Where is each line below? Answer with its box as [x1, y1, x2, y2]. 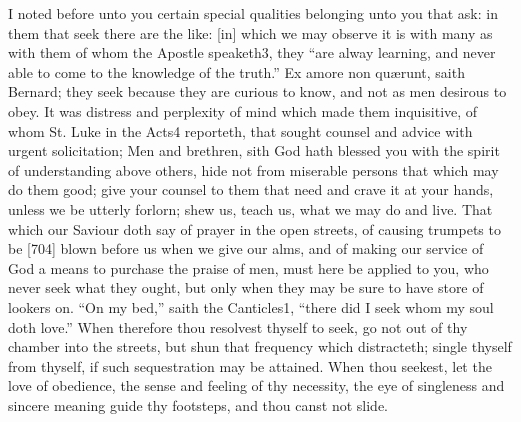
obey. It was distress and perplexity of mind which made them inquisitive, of [8, 100, 478, 121]
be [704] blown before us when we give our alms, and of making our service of [8, 238, 484, 259]
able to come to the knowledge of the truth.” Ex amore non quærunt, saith [8, 61, 465, 82]
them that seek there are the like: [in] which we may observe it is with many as [8, 22, 493, 43]
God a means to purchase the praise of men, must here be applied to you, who [8, 257, 489, 278]
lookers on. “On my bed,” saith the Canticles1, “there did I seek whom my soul [8, 296, 494, 317]
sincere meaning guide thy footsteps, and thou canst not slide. [8, 394, 388, 415]
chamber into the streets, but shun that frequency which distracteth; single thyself [8, 336, 512, 357]
